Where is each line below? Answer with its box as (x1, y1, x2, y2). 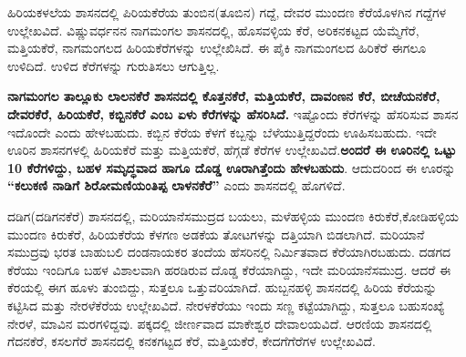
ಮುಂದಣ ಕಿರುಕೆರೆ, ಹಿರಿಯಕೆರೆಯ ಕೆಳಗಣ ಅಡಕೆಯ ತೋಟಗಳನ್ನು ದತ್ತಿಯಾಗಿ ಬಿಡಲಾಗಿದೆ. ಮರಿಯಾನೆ (7, 224, 425, 243)
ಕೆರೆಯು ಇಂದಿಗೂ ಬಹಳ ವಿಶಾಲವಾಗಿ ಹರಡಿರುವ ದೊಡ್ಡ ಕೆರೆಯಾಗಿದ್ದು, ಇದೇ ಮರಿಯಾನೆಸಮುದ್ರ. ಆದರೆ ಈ (7, 260, 451, 279)
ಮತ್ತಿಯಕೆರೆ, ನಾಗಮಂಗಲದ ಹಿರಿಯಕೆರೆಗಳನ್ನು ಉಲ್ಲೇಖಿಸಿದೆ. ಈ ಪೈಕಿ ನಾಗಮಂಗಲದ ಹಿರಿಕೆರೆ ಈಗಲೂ (7, 38, 427, 57)
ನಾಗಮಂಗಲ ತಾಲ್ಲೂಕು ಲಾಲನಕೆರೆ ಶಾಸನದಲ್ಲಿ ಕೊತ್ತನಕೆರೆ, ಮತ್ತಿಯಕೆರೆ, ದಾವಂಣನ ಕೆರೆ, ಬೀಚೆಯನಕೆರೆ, (7, 87, 440, 106)
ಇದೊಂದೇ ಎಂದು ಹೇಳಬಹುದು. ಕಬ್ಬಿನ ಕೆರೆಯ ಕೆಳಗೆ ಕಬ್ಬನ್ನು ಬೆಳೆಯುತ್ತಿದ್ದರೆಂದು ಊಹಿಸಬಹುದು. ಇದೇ (7, 122, 437, 141)
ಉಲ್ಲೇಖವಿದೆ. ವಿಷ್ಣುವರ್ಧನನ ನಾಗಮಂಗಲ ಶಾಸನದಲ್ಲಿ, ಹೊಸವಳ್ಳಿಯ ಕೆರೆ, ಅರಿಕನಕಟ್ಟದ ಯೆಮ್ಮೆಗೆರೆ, (7, 20, 419, 39)
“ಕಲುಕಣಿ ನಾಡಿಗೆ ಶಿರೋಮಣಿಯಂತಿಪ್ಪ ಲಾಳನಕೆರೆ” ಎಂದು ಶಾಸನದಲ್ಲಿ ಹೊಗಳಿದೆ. (7, 176, 346, 195)
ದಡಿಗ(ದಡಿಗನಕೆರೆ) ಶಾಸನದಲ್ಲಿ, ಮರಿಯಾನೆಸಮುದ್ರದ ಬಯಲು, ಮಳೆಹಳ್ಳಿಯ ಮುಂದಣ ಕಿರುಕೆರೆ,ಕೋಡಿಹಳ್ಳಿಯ (7, 206, 460, 225)
